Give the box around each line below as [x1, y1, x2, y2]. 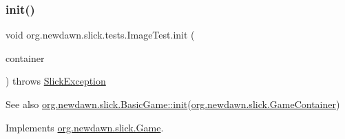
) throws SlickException [6, 74, 106, 88]
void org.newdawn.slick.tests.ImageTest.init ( [6, 28, 195, 42]
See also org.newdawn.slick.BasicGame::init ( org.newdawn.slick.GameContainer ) [6, 97, 340, 111]
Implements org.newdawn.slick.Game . [6, 120, 164, 134]
